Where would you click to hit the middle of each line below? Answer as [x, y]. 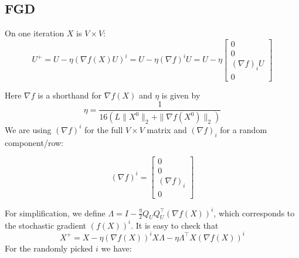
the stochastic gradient [46, 225]
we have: [116, 248]
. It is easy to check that [175, 225]
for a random [244, 129]
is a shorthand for [70, 95]
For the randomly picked [49, 248]
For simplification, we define [55, 213]
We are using [28, 129]
